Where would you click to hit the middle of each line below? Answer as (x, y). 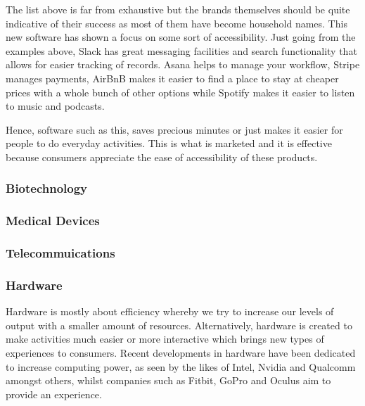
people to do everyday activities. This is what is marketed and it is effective (169, 143)
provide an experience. (54, 394)
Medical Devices (53, 221)
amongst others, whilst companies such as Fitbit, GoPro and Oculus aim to (168, 380)
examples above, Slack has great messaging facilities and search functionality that (181, 50)
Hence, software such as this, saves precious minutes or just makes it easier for (174, 129)
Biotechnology (47, 188)
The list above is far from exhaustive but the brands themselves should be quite (178, 9)
